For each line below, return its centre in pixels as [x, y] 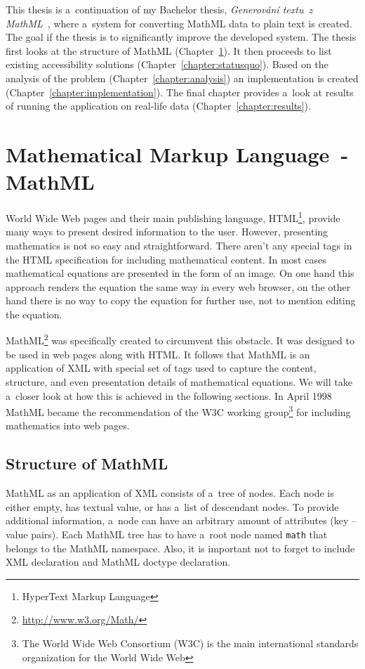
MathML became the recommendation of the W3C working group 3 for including [178, 411]
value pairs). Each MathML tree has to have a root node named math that [167, 534]
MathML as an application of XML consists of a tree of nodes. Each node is [170, 493]
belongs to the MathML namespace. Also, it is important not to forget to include [180, 548]
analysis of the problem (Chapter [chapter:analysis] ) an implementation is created [182, 78]
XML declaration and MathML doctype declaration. [118, 562]
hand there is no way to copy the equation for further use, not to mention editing [181, 300]
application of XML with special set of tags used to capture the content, [161, 368]
